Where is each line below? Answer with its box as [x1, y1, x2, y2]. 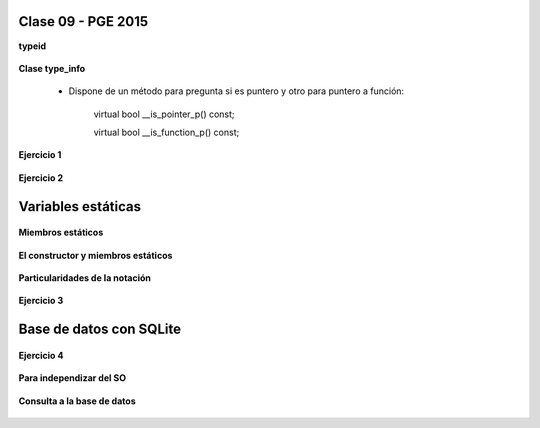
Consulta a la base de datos [18, 395, 136, 407]
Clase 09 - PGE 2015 [18, 13, 149, 30]
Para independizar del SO [18, 372, 127, 384]
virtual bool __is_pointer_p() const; [93, 108, 235, 120]
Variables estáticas [18, 198, 142, 215]
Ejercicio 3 [18, 295, 64, 307]
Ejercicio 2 [18, 171, 64, 184]
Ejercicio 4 [18, 349, 64, 361]
